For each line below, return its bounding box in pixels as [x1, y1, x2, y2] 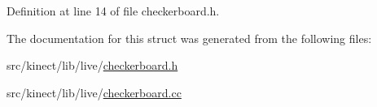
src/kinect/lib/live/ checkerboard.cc [7, 83, 182, 101]
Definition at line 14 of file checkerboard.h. [7, 2, 220, 19]
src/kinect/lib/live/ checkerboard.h [7, 57, 178, 74]
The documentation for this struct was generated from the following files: [7, 29, 372, 46]
